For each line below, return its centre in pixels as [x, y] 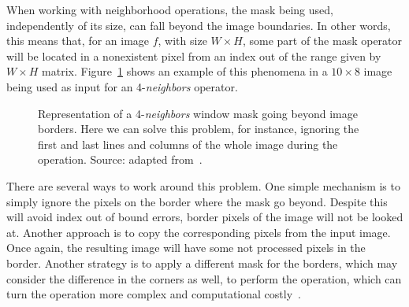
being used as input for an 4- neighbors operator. [122, 86]
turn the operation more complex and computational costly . [154, 294]
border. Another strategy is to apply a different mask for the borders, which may [202, 263]
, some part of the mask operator [322, 41]
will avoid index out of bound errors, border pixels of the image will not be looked [205, 217]
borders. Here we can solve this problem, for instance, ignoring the [199, 129]
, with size [182, 41]
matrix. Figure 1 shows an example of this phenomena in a [185, 71]
